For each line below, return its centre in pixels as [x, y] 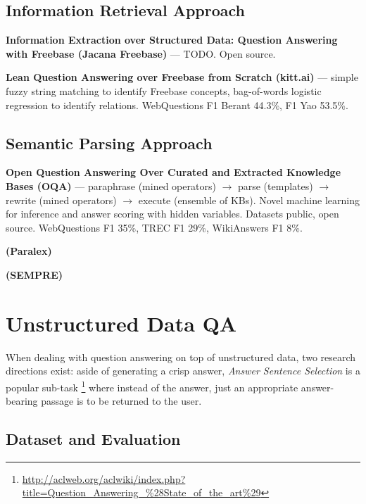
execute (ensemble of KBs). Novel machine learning [249, 200]
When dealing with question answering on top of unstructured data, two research [181, 357]
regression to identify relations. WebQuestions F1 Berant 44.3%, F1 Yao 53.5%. [177, 105]
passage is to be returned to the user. [121, 401]
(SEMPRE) [34, 274]
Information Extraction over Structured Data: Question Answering [172, 40]
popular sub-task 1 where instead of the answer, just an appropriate [152, 386]
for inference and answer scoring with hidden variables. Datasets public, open [172, 214]
